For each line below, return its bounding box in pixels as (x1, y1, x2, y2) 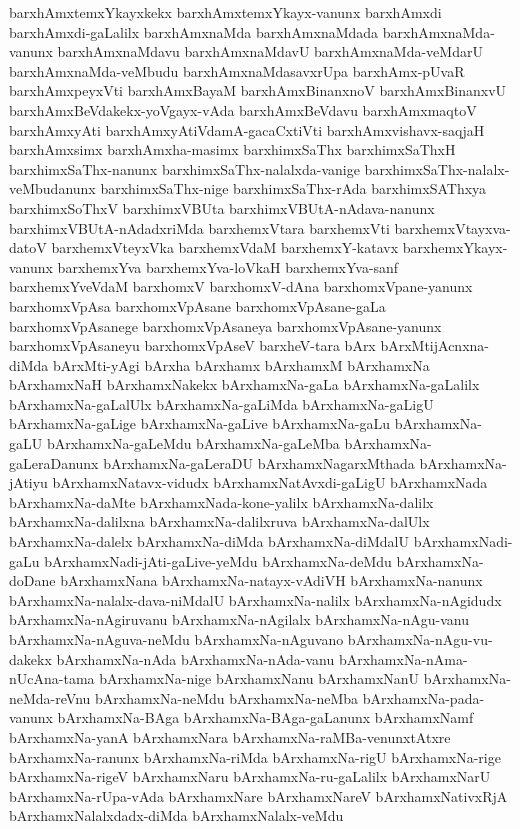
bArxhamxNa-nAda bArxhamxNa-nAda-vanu (56, 648, 335, 669)
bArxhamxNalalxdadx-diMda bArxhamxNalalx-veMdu (9, 805, 344, 826)
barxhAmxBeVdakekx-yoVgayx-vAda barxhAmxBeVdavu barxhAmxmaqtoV (9, 99, 477, 120)
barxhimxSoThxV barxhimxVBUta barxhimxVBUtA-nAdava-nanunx (9, 197, 435, 218)
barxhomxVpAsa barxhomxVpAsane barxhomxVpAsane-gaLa (9, 295, 386, 316)
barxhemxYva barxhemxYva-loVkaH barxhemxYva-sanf (57, 256, 399, 277)
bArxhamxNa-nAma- (338, 648, 468, 669)
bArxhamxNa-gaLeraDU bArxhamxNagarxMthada (103, 452, 415, 473)
